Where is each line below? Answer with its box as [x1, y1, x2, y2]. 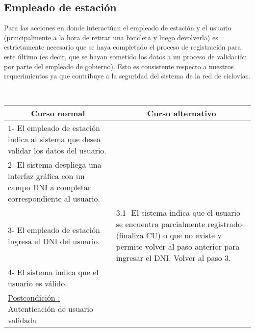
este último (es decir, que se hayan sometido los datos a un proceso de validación [4, 51, 247, 61]
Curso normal [31, 107, 85, 119]
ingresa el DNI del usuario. [8, 235, 100, 247]
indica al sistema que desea [8, 133, 101, 145]
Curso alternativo [147, 107, 216, 119]
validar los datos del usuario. [8, 145, 106, 156]
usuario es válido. [8, 278, 67, 289]
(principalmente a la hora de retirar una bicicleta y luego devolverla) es [4, 32, 218, 42]
